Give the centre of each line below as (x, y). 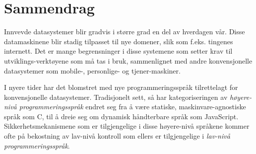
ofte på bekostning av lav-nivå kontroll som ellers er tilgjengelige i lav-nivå (117, 136)
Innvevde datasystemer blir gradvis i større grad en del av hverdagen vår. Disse (125, 32)
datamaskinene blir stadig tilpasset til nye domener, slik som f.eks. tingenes (119, 41)
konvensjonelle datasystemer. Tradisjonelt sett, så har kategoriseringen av (116, 97)
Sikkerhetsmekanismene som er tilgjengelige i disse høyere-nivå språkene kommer (127, 126)
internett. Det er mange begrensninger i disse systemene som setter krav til (118, 51)
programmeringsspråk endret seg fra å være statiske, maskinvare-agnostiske (132, 107)
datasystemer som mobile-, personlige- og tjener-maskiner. (92, 70)
